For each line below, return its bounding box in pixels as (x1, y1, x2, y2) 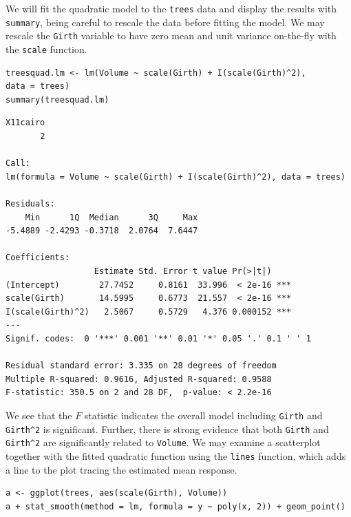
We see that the (6, 408, 72, 422)
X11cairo (6, 118, 45, 128)
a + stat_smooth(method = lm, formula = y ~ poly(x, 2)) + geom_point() (6, 501, 345, 511)
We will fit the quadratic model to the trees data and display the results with (6, 1, 337, 15)
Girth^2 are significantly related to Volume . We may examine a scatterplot (6, 435, 321, 450)
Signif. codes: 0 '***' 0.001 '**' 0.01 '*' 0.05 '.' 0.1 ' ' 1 (6, 333, 311, 344)
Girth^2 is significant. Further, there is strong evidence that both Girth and (6, 421, 329, 436)
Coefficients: (6, 253, 70, 263)
